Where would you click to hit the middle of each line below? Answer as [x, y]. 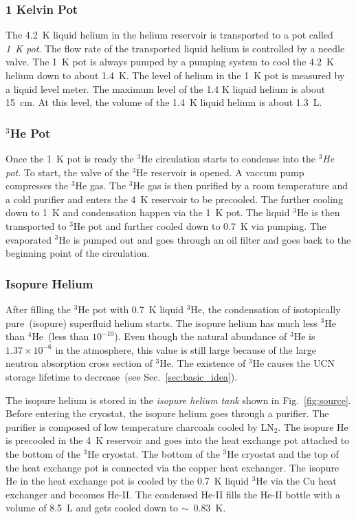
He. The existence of [203, 363]
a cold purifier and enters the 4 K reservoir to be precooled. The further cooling [174, 199]
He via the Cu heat [296, 481]
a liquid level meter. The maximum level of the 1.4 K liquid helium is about [166, 88]
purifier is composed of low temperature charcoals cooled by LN [140, 426]
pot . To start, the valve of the [67, 172]
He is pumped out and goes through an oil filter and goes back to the [205, 239]
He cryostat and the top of [283, 453]
